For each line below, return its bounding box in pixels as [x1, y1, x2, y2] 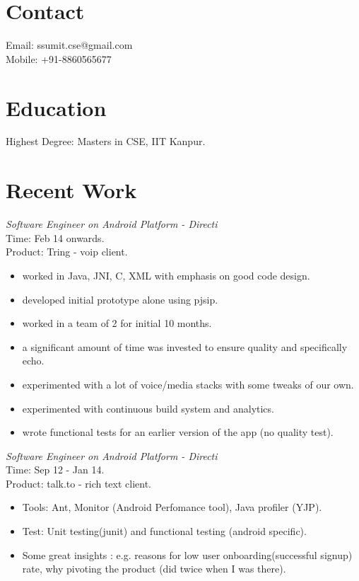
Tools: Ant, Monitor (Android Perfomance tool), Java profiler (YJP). [22, 500, 322, 514]
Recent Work [6, 176, 137, 205]
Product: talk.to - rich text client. [6, 476, 152, 490]
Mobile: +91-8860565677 [6, 51, 112, 66]
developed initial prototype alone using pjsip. [22, 292, 218, 306]
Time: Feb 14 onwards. [6, 230, 105, 245]
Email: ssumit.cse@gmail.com [6, 38, 133, 52]
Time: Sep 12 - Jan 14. [6, 462, 105, 477]
